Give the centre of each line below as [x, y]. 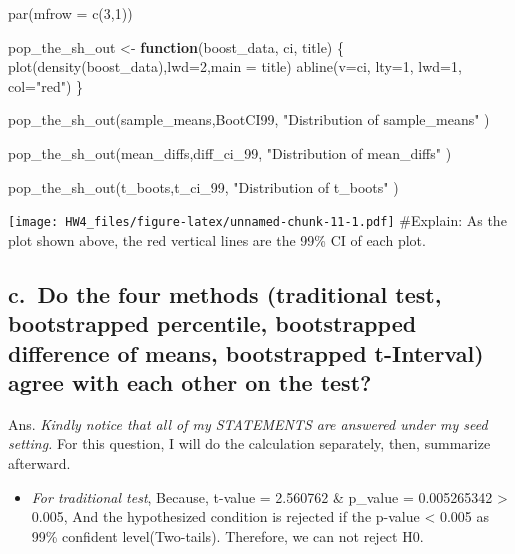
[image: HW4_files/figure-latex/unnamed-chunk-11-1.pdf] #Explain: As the [257, 220]
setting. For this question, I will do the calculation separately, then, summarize [249, 443]
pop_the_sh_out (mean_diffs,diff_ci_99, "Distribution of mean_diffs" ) [230, 152]
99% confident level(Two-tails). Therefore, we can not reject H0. [227, 535]
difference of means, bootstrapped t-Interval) [246, 352]
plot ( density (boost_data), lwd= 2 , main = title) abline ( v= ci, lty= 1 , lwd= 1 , [235, 66]
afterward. [39, 462]
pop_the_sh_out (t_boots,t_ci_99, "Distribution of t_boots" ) [203, 186]
